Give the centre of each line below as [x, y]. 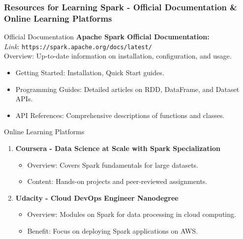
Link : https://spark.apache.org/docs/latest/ [78, 46]
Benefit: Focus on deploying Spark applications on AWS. [112, 230]
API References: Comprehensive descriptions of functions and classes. [120, 115]
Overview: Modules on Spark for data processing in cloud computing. [132, 214]
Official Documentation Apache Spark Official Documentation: [107, 37]
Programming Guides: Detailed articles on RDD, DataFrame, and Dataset [127, 89]
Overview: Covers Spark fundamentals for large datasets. [113, 164]
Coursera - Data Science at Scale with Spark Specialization [118, 148]
